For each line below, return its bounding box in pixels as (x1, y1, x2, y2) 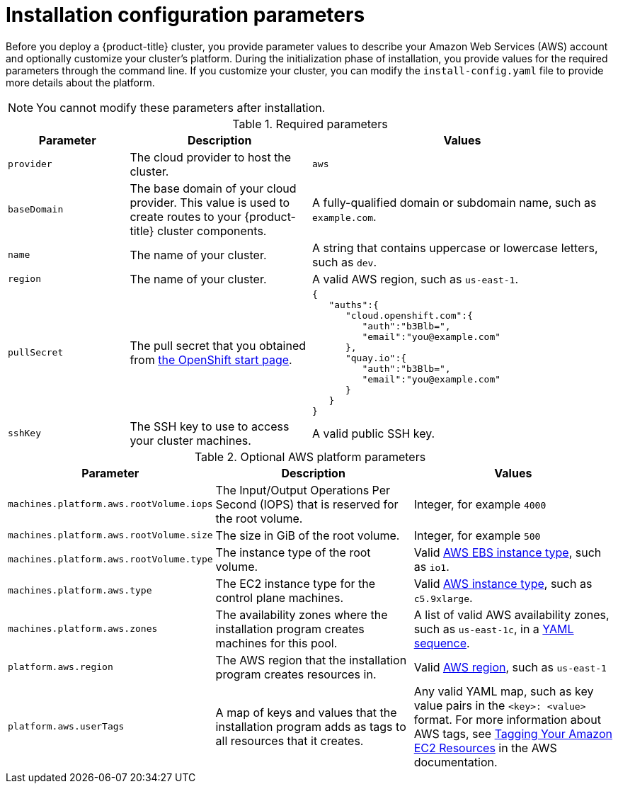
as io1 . (413, 559, 450, 574)
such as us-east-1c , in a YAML (413, 621, 574, 636)
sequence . (413, 635, 470, 650)
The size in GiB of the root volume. (215, 528, 400, 543)
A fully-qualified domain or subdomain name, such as (311, 195, 597, 210)
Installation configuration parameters (6, 3, 365, 27)
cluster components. (157, 223, 267, 238)
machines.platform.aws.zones (8, 623, 158, 635)
